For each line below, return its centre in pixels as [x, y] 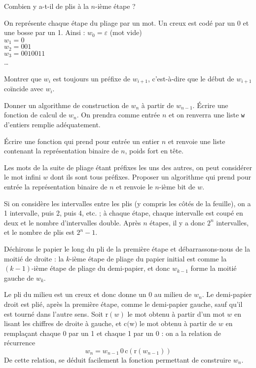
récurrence [20, 343]
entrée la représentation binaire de [56, 186]
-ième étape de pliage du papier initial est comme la [148, 258]
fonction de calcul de [35, 115]
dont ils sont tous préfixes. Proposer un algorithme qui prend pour [151, 177]
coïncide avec [24, 89]
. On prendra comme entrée [118, 115]
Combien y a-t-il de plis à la [46, 6]
